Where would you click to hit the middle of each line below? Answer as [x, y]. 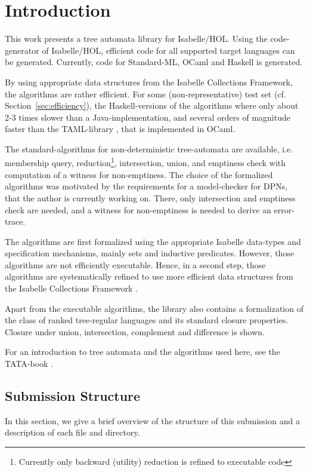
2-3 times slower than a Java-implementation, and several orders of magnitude [148, 117]
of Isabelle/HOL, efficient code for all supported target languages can [168, 50]
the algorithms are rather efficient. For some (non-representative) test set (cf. [145, 94]
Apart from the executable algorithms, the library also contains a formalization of [154, 308]
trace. [15, 221]
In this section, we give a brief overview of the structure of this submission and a [152, 420]
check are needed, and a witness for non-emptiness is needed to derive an [138, 209]
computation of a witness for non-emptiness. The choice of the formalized [139, 174]
